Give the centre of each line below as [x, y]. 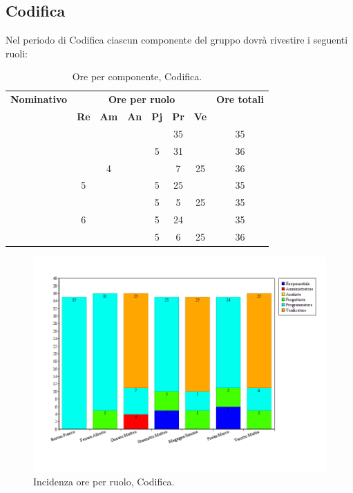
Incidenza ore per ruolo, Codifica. [104, 482]
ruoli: [17, 53]
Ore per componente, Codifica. [137, 76]
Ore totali [240, 99]
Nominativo [39, 99]
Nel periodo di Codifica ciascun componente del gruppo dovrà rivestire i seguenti [177, 40]
